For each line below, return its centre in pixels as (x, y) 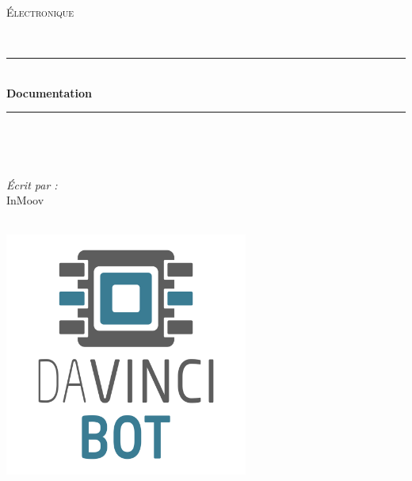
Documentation (50, 92)
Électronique (40, 12)
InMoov (25, 200)
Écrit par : (32, 184)
